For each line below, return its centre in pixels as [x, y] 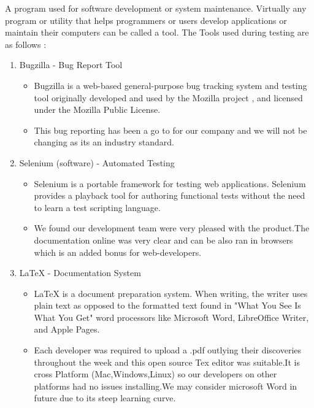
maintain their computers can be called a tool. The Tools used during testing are [157, 32]
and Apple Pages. [67, 329]
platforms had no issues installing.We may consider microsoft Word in [166, 386]
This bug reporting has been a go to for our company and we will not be [170, 130]
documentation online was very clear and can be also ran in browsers [163, 240]
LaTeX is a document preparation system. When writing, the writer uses [171, 293]
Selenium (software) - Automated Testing [97, 162]
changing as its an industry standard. [104, 142]
